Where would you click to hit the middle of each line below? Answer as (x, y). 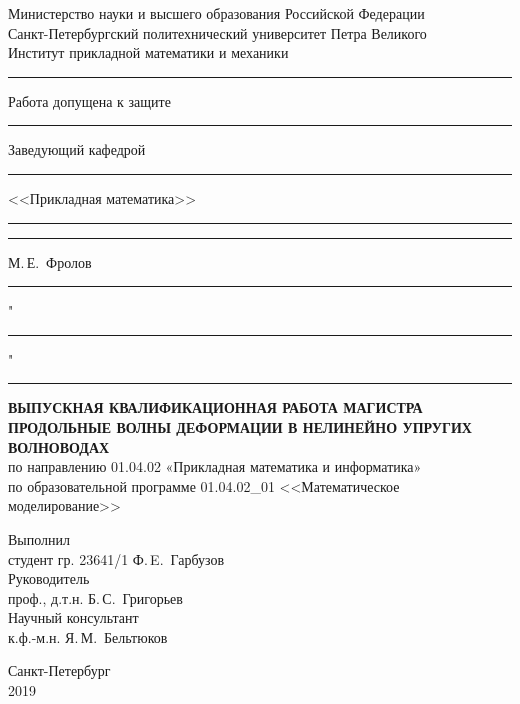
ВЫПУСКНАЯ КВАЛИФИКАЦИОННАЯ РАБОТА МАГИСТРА (215, 407)
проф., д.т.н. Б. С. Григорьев (95, 597)
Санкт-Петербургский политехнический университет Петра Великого (217, 32)
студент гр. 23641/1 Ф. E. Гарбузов (116, 558)
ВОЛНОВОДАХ (59, 446)
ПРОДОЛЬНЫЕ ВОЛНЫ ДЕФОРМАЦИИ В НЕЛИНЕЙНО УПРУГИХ (240, 426)
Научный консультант (73, 617)
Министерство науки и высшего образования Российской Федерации (216, 13)
